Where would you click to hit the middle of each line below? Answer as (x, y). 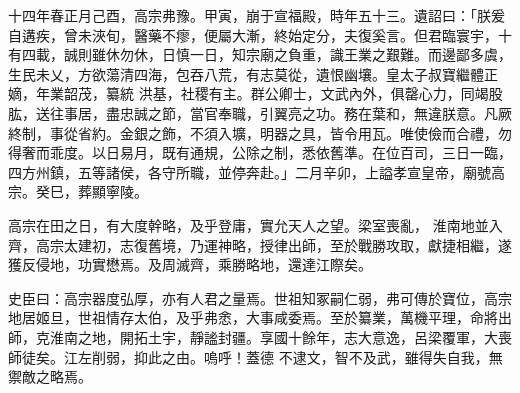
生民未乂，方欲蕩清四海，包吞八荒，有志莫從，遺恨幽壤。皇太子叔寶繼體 (246, 73)
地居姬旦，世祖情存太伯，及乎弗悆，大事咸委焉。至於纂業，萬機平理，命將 (253, 317)
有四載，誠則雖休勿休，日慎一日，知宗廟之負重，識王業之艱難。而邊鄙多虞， (260, 54)
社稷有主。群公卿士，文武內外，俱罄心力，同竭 (334, 93)
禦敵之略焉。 (50, 376)
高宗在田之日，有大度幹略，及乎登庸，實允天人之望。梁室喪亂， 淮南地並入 (255, 224)
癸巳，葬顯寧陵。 (91, 191)
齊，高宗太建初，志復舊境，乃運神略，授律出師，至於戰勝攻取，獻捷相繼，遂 (260, 244)
